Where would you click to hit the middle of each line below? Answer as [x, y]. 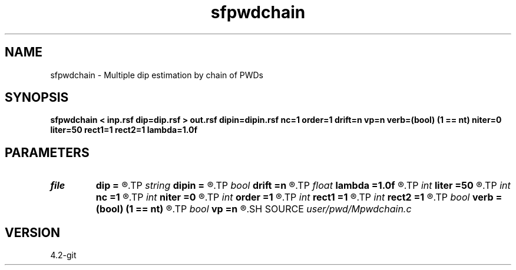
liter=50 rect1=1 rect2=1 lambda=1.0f [124, 130]
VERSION [33, 232]
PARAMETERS [47, 152]
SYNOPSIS [37, 98]
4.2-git [63, 255]
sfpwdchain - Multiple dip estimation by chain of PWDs [157, 75]
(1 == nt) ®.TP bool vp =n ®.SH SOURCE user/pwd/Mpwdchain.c [269, 209]
